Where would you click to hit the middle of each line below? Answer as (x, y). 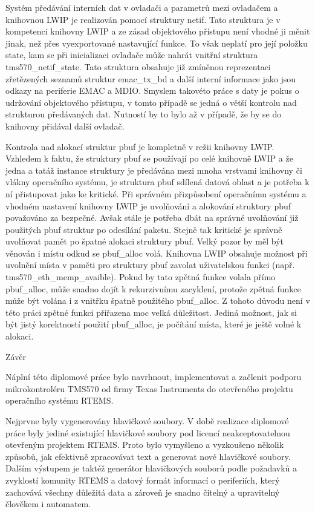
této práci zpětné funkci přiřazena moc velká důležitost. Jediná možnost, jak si (151, 312)
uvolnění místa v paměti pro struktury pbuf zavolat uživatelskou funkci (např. (150, 265)
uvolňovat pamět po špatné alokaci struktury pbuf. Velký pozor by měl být (145, 241)
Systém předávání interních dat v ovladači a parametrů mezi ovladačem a (142, 7)
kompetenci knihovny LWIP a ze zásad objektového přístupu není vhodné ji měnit (158, 31)
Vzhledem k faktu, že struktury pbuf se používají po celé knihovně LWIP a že (149, 158)
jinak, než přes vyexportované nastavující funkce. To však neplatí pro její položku (157, 43)
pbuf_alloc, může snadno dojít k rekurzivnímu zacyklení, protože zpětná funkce (153, 288)
